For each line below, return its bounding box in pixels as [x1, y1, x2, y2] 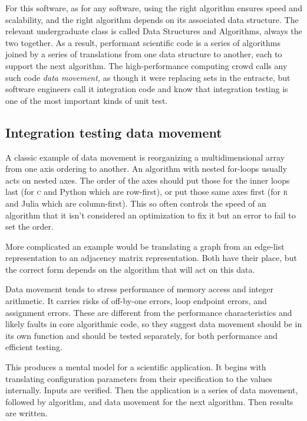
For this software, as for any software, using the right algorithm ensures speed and [5, 2, 302, 14]
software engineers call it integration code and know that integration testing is [5, 83, 288, 95]
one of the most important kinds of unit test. [5, 94, 168, 106]
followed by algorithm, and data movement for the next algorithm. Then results [5, 395, 293, 407]
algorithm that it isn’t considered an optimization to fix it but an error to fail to [5, 208, 296, 221]
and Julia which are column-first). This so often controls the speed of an [5, 197, 266, 209]
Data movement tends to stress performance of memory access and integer [5, 283, 273, 295]
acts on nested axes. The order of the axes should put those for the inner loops [5, 174, 290, 186]
